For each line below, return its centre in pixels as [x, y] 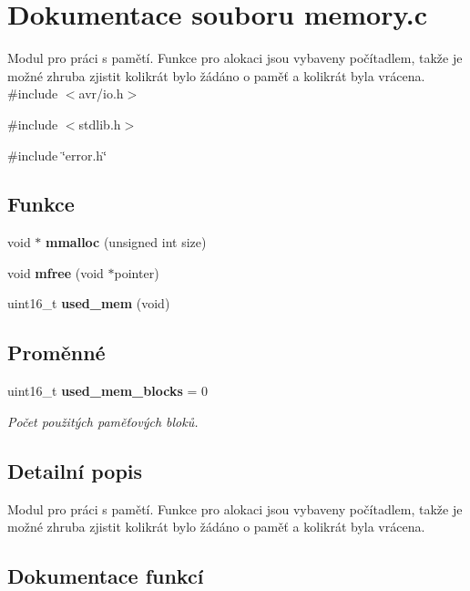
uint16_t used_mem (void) [89, 303]
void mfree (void [56, 272]
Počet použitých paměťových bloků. [103, 421]
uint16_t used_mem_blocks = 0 [107, 391]
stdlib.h [100, 124]
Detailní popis [75, 470]
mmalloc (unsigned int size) [126, 242]
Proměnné [56, 353]
